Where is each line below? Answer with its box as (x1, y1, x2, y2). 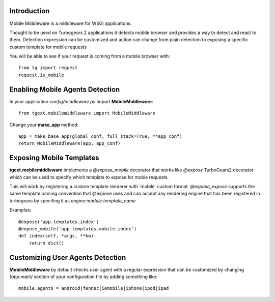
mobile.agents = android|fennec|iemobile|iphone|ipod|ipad (18, 285, 169, 291)
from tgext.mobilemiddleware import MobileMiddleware (18, 110, 155, 116)
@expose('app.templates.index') (18, 219, 99, 225)
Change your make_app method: (9, 122, 79, 128)
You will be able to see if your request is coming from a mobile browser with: (9, 53, 170, 59)
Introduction (9, 7, 50, 15)
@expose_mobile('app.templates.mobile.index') (18, 226, 137, 231)
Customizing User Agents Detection (9, 253, 126, 262)
